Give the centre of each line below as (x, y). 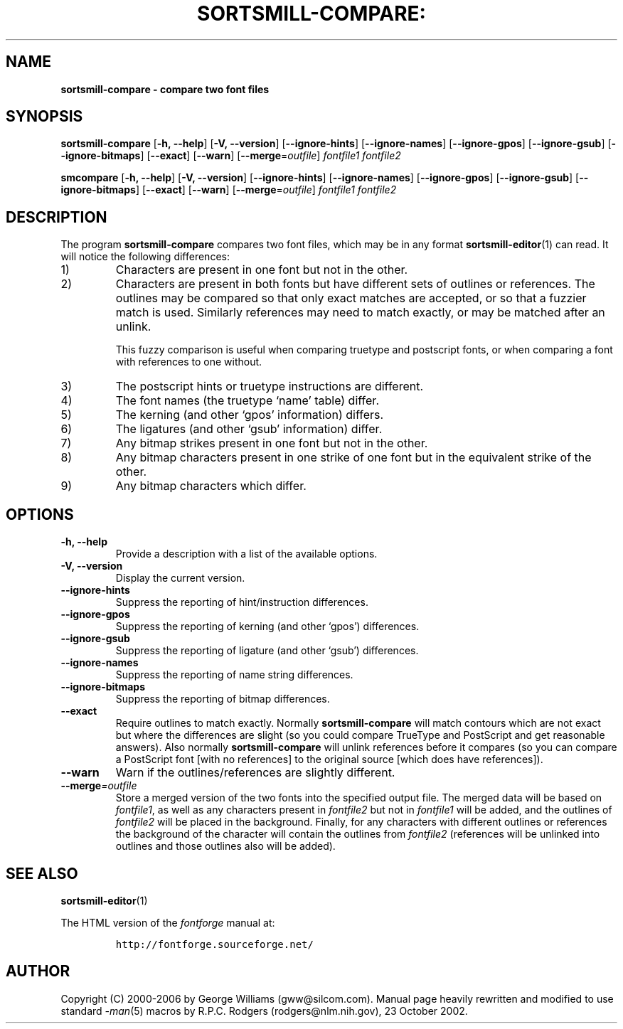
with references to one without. (189, 362)
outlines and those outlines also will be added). (225, 846)
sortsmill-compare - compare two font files (165, 89)
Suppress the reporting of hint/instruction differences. (242, 602)
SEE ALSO (42, 873)
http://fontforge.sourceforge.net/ (214, 944)
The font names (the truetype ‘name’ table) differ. (247, 401)
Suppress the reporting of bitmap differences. (223, 699)
